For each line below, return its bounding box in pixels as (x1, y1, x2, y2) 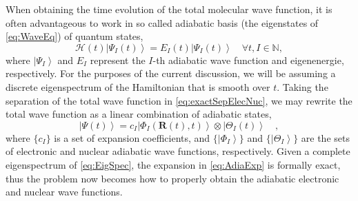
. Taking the (277, 79, 328, 94)
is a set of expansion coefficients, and (54, 130, 210, 145)
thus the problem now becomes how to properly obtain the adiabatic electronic (6, 171, 339, 185)
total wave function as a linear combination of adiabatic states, (6, 107, 272, 121)
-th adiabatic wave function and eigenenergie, (152, 52, 344, 67)
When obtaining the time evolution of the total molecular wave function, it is (6, 2, 332, 16)
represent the (90, 52, 146, 67)
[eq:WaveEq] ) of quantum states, (6, 29, 143, 43)
